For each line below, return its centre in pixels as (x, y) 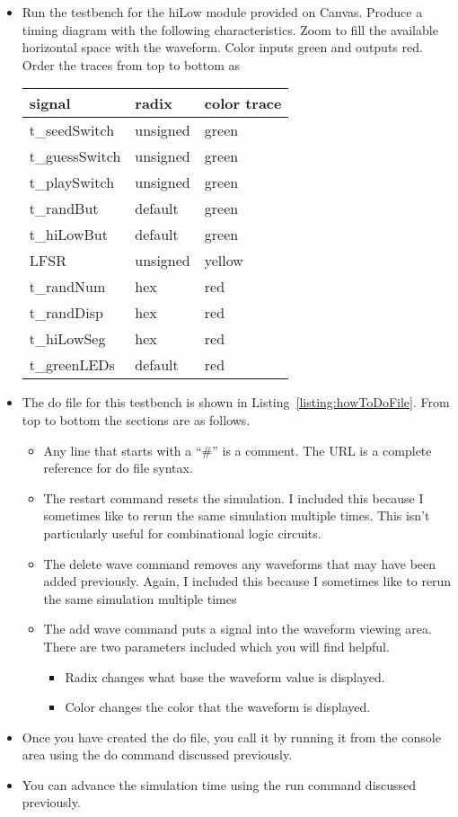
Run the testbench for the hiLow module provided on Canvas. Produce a (222, 12)
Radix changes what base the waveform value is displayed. (225, 676)
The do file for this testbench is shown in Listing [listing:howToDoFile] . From (236, 402)
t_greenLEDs (72, 365)
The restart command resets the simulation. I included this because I (233, 497)
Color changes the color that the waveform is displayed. (218, 707)
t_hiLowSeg (67, 339)
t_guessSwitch (75, 156)
